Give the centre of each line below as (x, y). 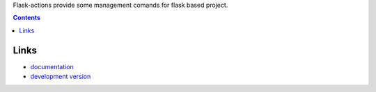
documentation (52, 66)
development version (61, 77)
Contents (27, 18)
